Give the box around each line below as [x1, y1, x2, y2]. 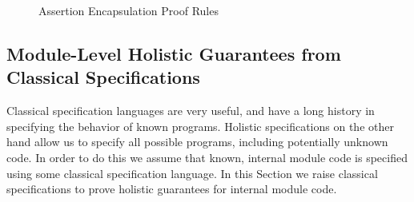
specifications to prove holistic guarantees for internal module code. [6, 180, 337, 197]
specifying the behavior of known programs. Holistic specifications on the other [6, 117, 394, 134]
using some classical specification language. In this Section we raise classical [6, 164, 378, 181]
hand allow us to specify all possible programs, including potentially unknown [6, 133, 388, 150]
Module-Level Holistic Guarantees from [6, 41, 341, 65]
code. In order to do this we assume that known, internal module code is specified [6, 149, 408, 165]
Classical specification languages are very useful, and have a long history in [6, 102, 375, 119]
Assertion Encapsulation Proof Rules [38, 2, 219, 18]
